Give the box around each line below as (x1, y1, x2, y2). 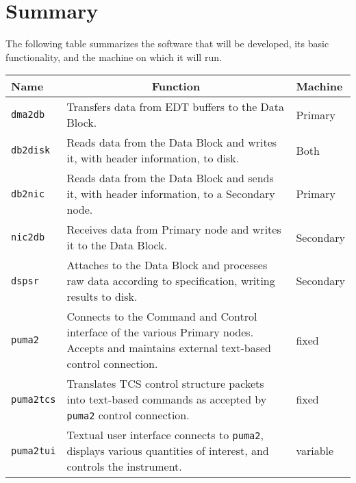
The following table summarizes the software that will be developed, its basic (5, 36, 329, 51)
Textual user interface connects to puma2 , (66, 427, 264, 443)
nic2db (11, 232, 45, 243)
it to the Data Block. (66, 237, 168, 253)
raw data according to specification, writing (66, 273, 275, 289)
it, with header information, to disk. (66, 150, 240, 166)
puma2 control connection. (66, 407, 190, 423)
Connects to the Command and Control (66, 308, 257, 325)
